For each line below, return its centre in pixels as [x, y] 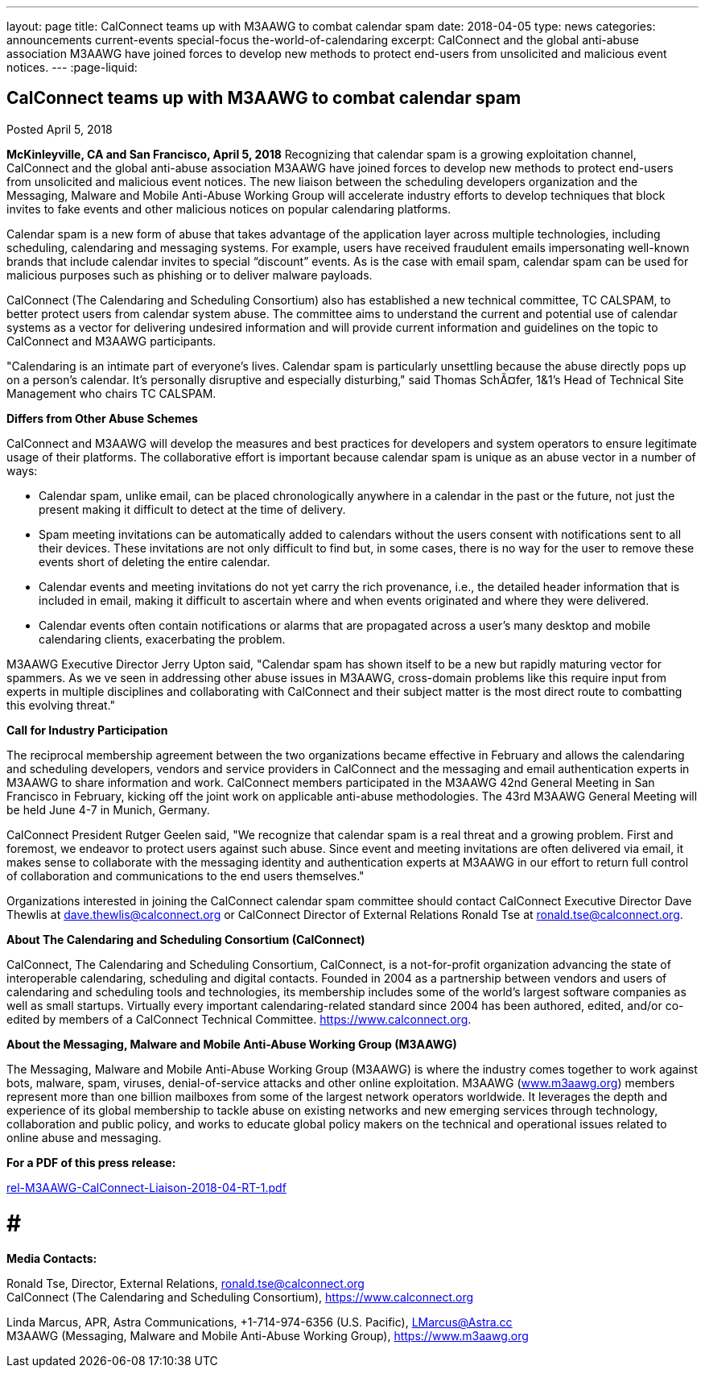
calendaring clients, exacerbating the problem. [162, 639]
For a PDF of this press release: [91, 1162]
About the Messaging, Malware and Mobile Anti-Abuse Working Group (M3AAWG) [232, 1044]
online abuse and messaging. [84, 1137]
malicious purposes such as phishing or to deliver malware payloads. [190, 275]
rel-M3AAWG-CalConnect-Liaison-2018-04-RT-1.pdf [146, 1187]
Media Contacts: [52, 1259]
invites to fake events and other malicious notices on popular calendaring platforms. [229, 209]
